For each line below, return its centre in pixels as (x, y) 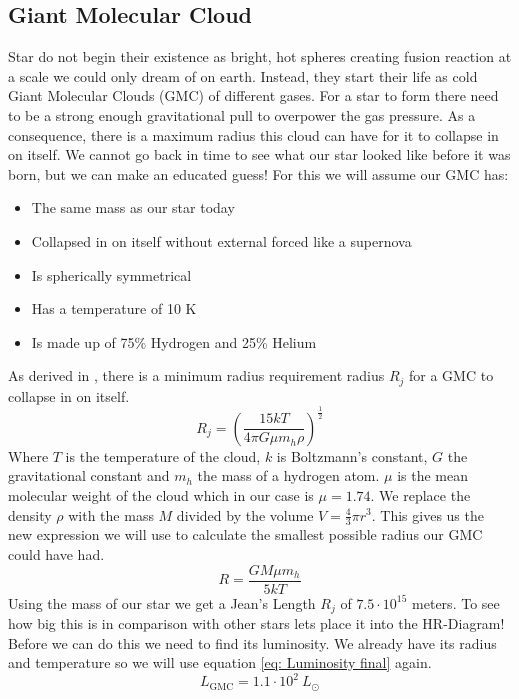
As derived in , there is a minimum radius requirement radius (196, 375)
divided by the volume (245, 514)
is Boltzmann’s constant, (352, 455)
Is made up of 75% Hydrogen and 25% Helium (174, 341)
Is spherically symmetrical (111, 274)
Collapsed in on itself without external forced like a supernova (221, 240)
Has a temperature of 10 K (114, 308)
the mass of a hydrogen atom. (288, 475)
